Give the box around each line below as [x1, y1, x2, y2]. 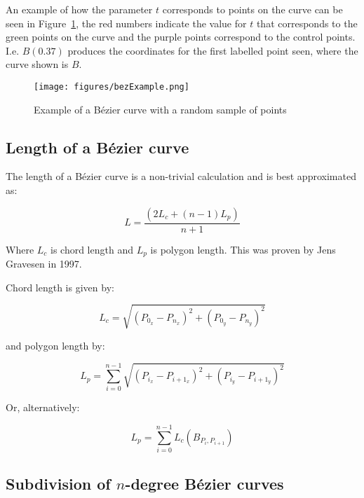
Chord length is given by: [6, 279, 114, 294]
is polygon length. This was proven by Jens [150, 242, 336, 256]
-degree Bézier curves [125, 472, 284, 494]
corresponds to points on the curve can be [162, 2, 343, 16]
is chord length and [50, 242, 133, 256]
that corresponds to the [256, 15, 358, 30]
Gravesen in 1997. [6, 256, 82, 271]
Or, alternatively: [6, 400, 80, 415]
